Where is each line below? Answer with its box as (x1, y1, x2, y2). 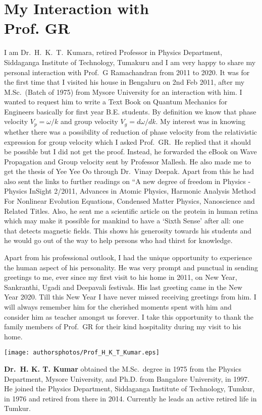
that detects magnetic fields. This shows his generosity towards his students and (4, 225, 252, 235)
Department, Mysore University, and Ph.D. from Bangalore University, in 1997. (4, 373, 250, 384)
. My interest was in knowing (155, 116, 246, 127)
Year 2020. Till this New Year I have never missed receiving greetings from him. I (4, 291, 256, 302)
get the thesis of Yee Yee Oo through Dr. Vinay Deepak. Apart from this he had (4, 166, 254, 176)
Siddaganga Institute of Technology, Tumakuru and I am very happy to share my (4, 56, 256, 67)
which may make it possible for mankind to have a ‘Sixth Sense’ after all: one (4, 215, 244, 226)
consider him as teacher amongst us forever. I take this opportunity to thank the (4, 311, 254, 322)
